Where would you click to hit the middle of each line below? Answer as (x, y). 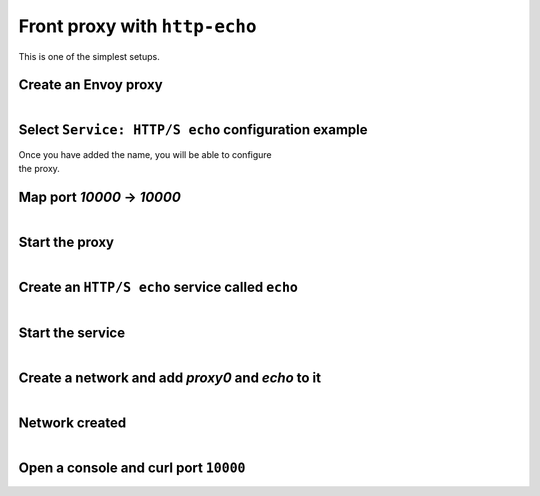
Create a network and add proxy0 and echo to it (170, 378)
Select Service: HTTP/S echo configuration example (193, 130)
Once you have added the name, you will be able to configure (145, 154)
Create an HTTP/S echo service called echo (158, 286)
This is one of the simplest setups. (89, 56)
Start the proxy (66, 241)
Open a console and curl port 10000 (132, 468)
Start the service (71, 333)
